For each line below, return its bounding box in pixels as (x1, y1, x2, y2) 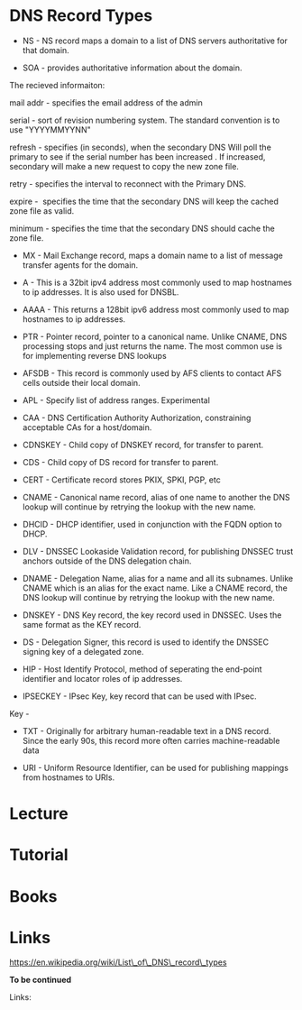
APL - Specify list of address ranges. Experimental (22, 394, 210, 406)
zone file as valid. (9, 205, 75, 216)
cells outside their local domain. (22, 377, 142, 388)
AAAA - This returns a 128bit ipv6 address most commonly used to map (22, 304, 290, 315)
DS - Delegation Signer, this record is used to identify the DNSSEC (22, 637, 269, 647)
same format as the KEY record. (22, 619, 142, 629)
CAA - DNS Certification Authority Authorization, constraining (22, 412, 252, 423)
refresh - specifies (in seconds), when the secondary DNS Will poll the (9, 142, 272, 152)
